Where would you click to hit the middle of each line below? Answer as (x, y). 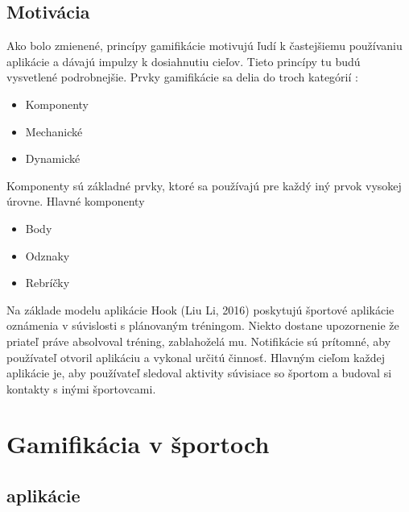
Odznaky (48, 255)
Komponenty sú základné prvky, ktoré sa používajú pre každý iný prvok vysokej (204, 185)
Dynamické (53, 158)
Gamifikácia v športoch (138, 444)
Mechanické (54, 131)
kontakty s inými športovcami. (81, 388)
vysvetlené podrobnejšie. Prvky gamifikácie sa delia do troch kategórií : (182, 77)
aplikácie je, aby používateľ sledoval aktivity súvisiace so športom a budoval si (199, 373)
